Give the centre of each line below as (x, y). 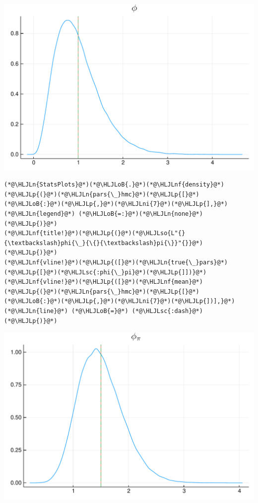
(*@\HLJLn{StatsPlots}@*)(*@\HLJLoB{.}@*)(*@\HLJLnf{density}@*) (114, 185)
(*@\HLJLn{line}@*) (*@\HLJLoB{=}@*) (66, 311)
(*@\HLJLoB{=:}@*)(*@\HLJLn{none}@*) (141, 214)
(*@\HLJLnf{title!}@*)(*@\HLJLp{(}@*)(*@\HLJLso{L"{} (95, 233)
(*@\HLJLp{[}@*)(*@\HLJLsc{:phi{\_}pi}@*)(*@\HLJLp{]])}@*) (105, 272)
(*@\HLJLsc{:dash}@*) (167, 311)
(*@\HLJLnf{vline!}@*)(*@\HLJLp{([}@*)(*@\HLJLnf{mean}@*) (103, 282)
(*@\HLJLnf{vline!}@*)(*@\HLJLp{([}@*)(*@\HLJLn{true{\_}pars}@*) (116, 263)
